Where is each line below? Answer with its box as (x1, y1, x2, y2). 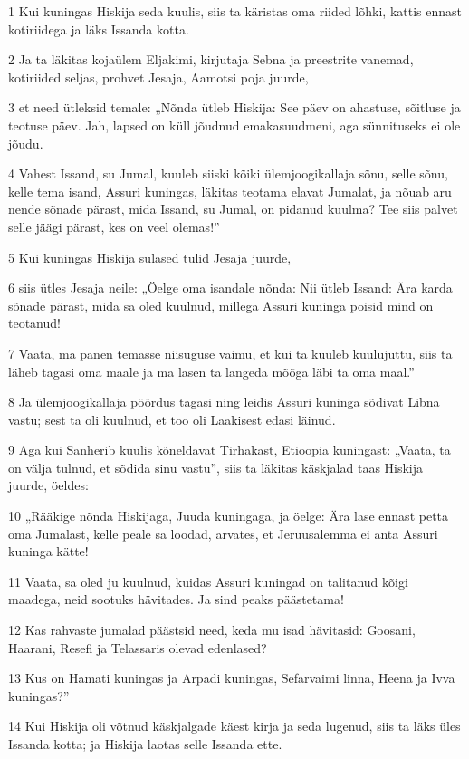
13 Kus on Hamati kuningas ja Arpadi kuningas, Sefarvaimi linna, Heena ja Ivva (8, 668, 455, 687)
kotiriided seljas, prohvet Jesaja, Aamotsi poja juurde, (8, 67, 309, 86)
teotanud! (8, 313, 61, 332)
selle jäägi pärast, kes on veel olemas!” (8, 216, 220, 235)
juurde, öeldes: (8, 476, 89, 495)
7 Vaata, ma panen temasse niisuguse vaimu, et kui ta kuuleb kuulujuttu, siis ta (8, 343, 453, 362)
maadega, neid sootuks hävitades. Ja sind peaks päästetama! (8, 590, 344, 609)
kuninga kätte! (8, 542, 89, 561)
